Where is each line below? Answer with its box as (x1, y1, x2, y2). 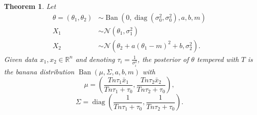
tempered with (197, 54, 239, 64)
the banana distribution (4, 66, 75, 76)
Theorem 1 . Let (4, 1, 56, 11)
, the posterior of (137, 54, 189, 64)
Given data (4, 54, 38, 64)
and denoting (75, 54, 115, 64)
